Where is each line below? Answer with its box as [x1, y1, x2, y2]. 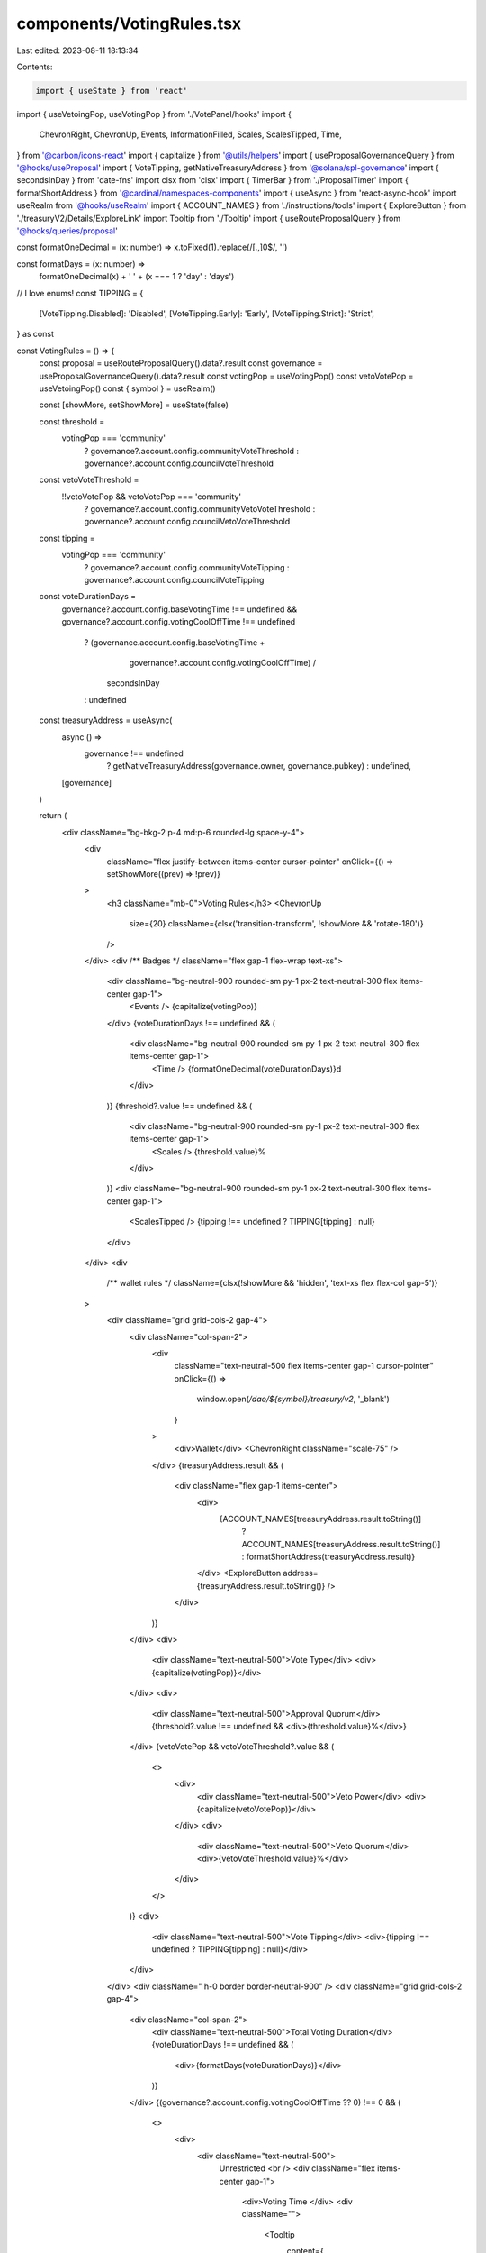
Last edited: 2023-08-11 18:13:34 [16, 45, 139, 56]
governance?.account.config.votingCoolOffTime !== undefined [61, 616, 296, 627]
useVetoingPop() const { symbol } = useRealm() [39, 383, 216, 394]
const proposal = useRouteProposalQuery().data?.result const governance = [39, 358, 323, 369]
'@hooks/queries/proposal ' [16, 225, 119, 236]
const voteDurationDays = [39, 591, 137, 602]
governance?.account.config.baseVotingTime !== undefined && [61, 604, 297, 615]
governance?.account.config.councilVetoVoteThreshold [84, 516, 291, 527]
